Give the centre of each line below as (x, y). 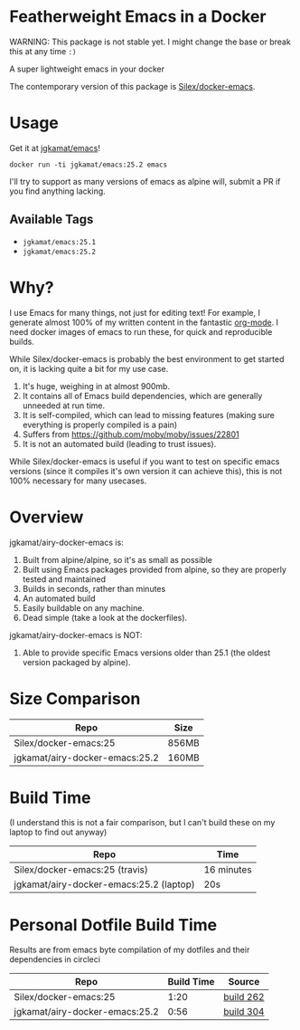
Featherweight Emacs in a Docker (138, 17)
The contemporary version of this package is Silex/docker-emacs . (132, 86)
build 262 (244, 997)
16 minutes (228, 870)
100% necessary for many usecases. (78, 481)
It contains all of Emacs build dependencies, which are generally (142, 396)
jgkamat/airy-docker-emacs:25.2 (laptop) (105, 884)
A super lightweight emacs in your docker (87, 69)
